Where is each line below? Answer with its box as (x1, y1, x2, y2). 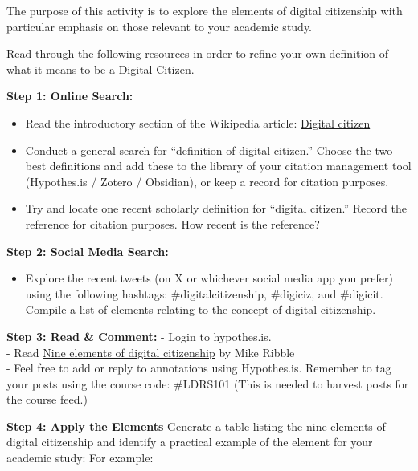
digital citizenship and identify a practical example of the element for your (6, 433, 373, 450)
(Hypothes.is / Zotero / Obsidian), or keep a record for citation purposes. (25, 173, 389, 189)
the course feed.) (6, 391, 88, 408)
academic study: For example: (6, 449, 154, 466)
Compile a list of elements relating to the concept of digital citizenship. (25, 301, 376, 318)
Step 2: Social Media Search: (6, 242, 169, 259)
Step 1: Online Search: (6, 87, 133, 104)
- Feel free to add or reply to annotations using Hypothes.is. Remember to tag (6, 359, 391, 376)
